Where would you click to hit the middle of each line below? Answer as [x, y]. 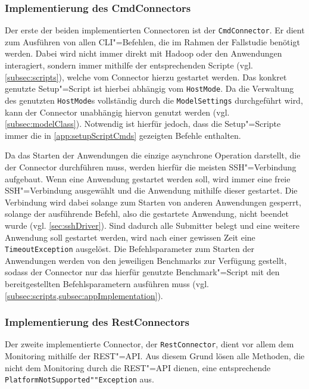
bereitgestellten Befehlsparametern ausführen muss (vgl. [107, 283]
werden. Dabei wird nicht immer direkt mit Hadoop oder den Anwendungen [143, 53]
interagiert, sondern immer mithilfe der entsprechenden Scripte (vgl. [129, 65]
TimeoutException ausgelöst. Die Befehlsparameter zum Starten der [130, 249]
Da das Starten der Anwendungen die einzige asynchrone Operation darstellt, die [153, 155]
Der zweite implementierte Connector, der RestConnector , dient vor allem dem [149, 344]
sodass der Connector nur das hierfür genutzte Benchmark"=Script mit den [142, 272]
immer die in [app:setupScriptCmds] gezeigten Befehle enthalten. [123, 135]
